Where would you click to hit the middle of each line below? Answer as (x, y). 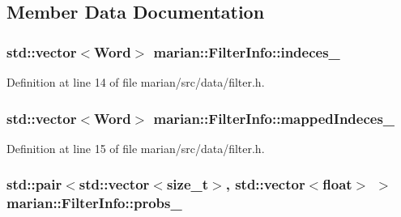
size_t (188, 184)
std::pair (34, 184)
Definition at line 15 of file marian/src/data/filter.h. (136, 148)
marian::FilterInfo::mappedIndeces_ (274, 118)
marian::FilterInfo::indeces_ (247, 51)
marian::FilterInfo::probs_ (94, 203)
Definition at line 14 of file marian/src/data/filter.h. (136, 82)
